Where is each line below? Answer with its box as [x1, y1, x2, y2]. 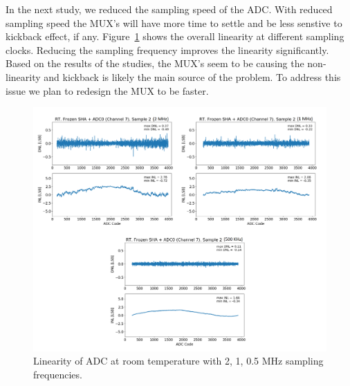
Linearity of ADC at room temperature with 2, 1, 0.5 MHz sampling [33, 353, 324, 368]
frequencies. [33, 367, 82, 381]
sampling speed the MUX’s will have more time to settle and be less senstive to [6, 15, 342, 30]
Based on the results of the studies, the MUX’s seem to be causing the [6, 56, 304, 71]
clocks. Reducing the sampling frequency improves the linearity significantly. [6, 42, 329, 57]
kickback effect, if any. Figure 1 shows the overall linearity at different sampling [6, 29, 344, 44]
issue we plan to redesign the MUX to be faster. [6, 83, 209, 98]
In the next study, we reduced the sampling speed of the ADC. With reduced [6, 2, 333, 16]
